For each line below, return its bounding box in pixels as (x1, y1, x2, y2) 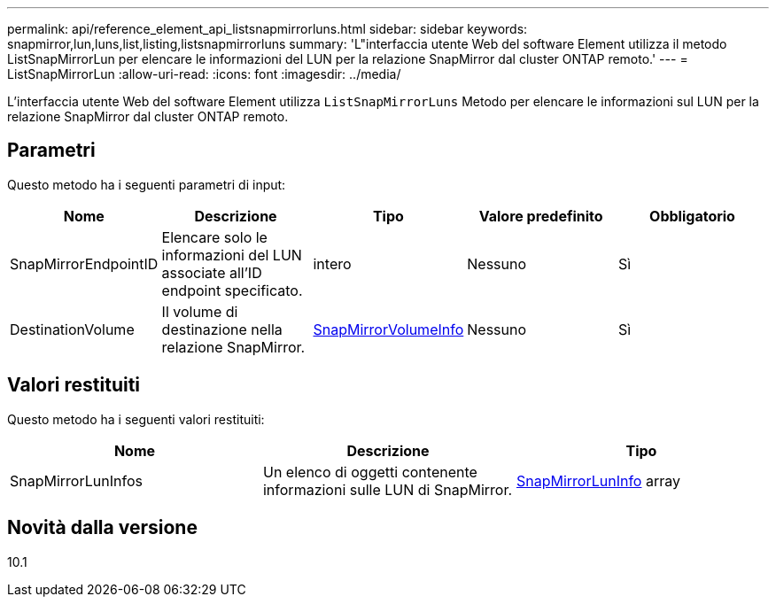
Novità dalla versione (7, 516, 198, 539)
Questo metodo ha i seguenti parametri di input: (7, 176, 286, 192)
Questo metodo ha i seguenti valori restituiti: (7, 411, 265, 427)
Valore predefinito (478, 206, 603, 225)
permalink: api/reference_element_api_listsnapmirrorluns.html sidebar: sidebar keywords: (7, 21, 528, 36)
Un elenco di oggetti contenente (262, 462, 477, 481)
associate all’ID (161, 263, 262, 282)
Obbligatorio (649, 206, 735, 225)
